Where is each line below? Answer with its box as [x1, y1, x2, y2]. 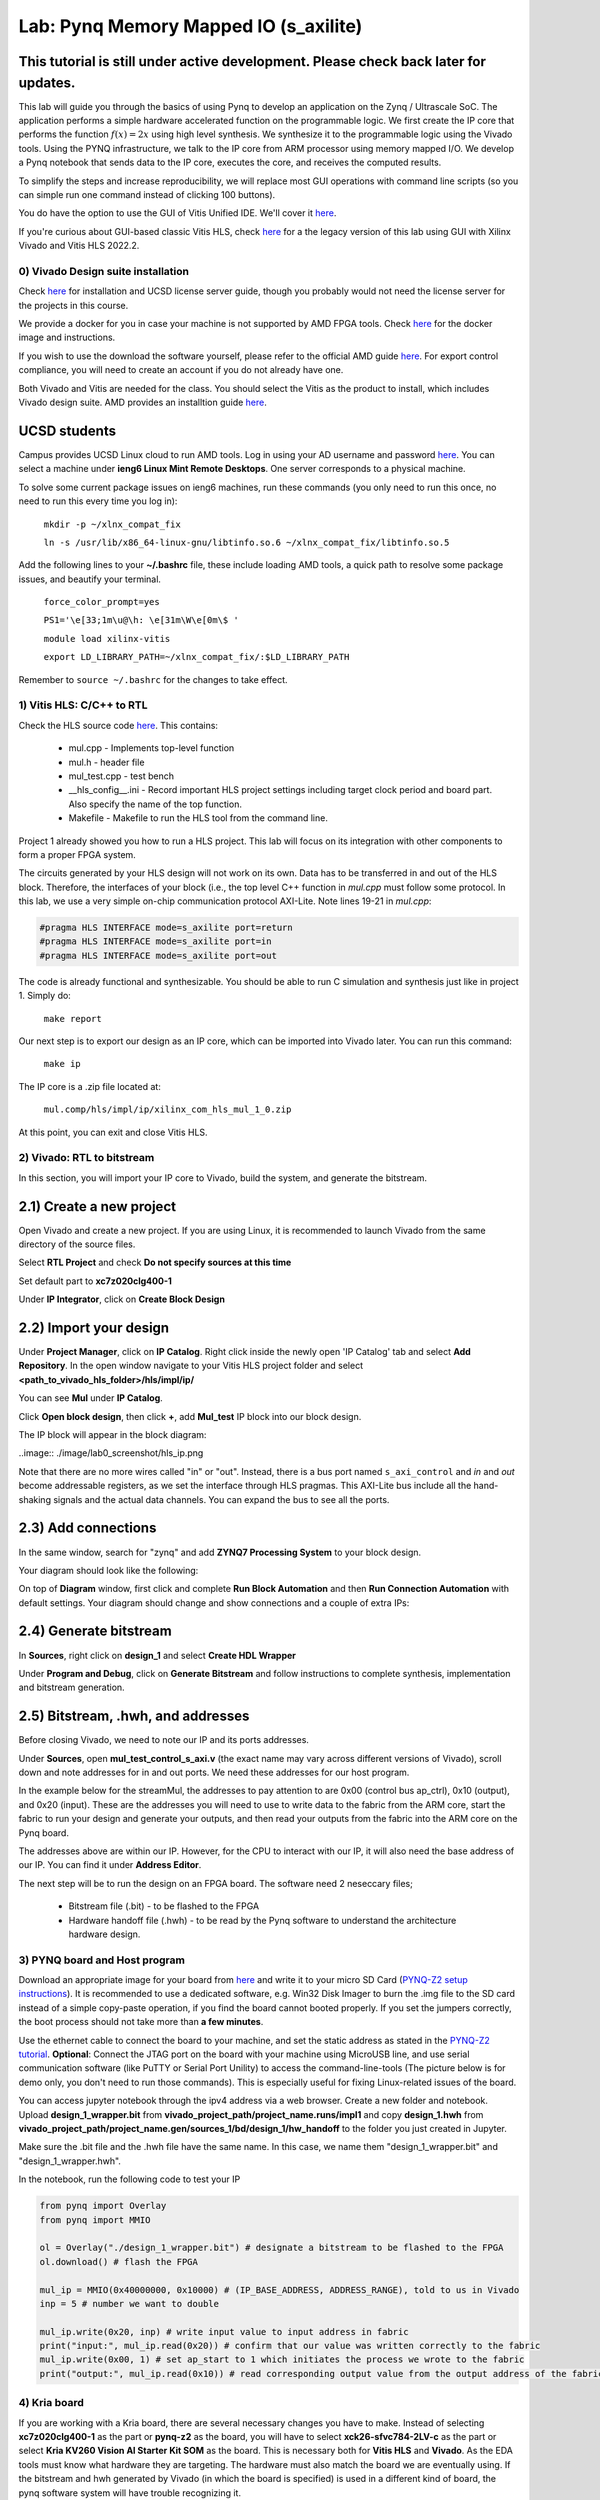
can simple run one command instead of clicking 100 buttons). [18, 189, 276, 200]
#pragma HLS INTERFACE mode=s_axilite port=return [39, 922, 294, 934]
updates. [18, 74, 76, 91]
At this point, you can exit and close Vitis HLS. [18, 1126, 209, 1138]
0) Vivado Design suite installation [18, 264, 190, 278]
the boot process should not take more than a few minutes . [18, 2016, 264, 2028]
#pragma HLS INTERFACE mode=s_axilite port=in [39, 936, 272, 947]
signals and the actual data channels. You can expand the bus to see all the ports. [53, 1493, 390, 1505]
